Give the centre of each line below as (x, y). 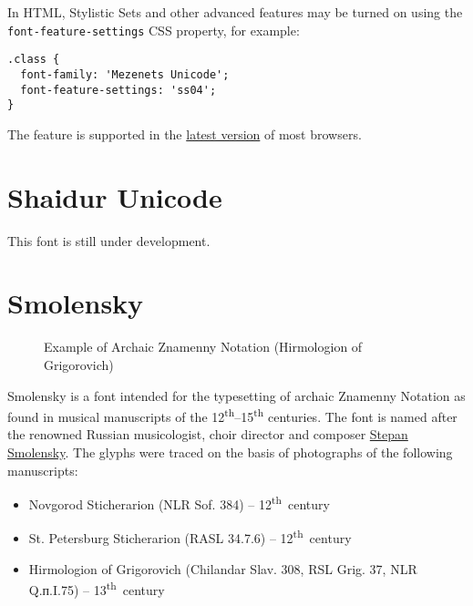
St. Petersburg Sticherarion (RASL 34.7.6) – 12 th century (190, 537)
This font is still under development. (109, 240)
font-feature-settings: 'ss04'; (118, 90)
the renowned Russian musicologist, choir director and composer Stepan (208, 434)
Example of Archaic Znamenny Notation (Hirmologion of (203, 347)
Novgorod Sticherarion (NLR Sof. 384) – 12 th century (179, 503)
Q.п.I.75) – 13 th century (97, 588)
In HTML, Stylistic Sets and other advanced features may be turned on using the (235, 12)
